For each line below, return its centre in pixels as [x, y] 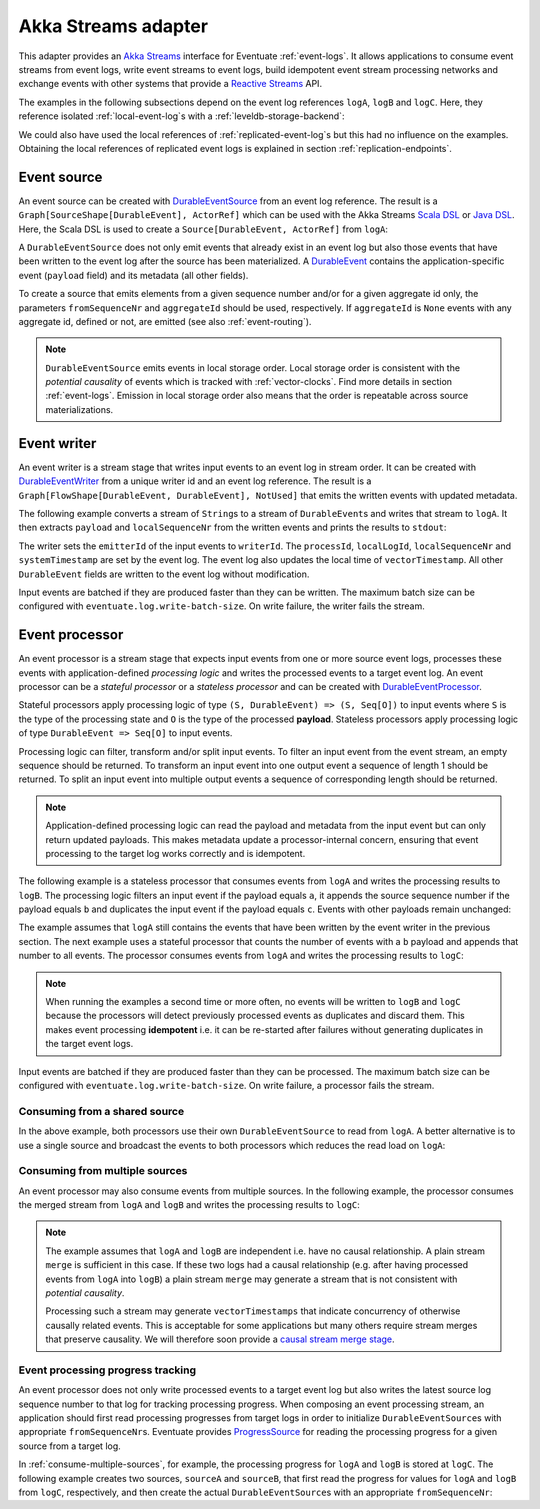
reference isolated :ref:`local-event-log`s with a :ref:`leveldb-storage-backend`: [181, 116]
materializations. [79, 409]
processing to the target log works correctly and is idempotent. [175, 853]
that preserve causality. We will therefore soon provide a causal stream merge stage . [220, 1339]
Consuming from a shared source [101, 1111]
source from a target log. [70, 1446]
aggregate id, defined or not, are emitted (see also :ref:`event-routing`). [165, 321]
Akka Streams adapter [113, 26]
